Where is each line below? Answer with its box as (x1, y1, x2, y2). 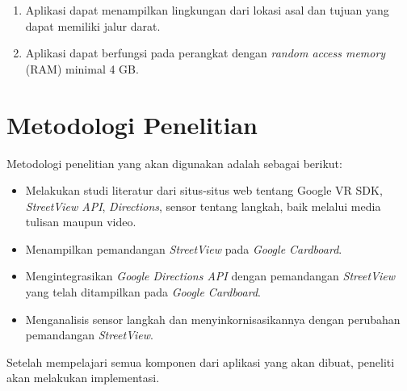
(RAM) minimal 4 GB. (25, 60, 139, 77)
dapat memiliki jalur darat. (25, 17, 161, 34)
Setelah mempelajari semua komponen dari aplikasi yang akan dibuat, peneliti (6, 353, 395, 370)
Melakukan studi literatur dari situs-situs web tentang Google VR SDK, (25, 182, 383, 199)
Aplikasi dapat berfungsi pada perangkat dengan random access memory (25, 44, 386, 61)
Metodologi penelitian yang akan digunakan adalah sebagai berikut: (6, 154, 342, 171)
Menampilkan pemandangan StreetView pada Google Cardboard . (25, 240, 342, 257)
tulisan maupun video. (25, 213, 136, 230)
